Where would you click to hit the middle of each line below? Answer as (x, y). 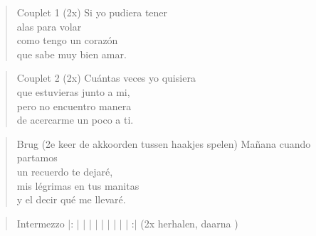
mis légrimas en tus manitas (78, 185)
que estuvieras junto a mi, (73, 91)
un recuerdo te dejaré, (65, 171)
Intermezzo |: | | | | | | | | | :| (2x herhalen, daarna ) (127, 223)
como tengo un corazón (67, 40)
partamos (37, 157)
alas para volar (49, 26)
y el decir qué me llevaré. (71, 199)
